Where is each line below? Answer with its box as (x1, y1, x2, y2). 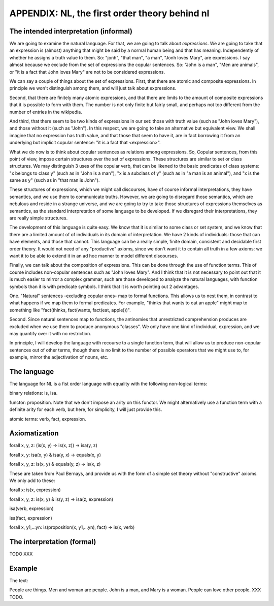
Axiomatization (9, 429, 59, 438)
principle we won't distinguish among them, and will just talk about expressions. (9, 85, 177, 91)
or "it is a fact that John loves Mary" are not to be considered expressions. (9, 69, 165, 75)
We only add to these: (9, 477, 55, 484)
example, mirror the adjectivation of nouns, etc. (9, 354, 109, 360)
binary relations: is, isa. (9, 390, 58, 396)
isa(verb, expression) (9, 505, 54, 512)
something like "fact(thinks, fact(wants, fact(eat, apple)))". (9, 307, 131, 313)
